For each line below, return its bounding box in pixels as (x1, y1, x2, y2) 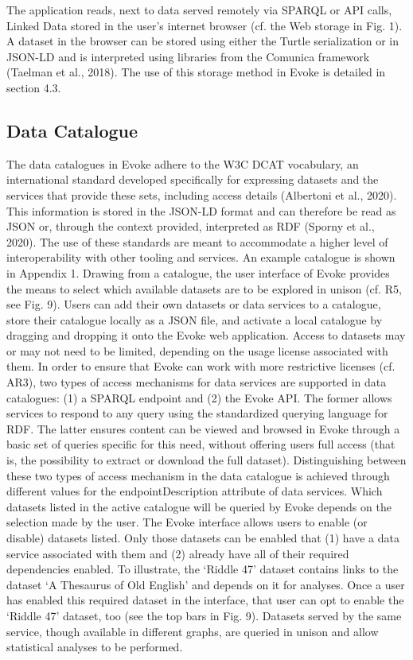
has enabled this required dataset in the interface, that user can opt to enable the (6, 592, 404, 608)
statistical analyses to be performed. (6, 639, 183, 655)
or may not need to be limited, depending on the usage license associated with (6, 342, 388, 359)
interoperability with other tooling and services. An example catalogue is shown (6, 249, 395, 266)
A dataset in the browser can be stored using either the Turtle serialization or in (6, 33, 399, 49)
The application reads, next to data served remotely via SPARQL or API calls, (6, 2, 392, 17)
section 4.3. (6, 79, 61, 95)
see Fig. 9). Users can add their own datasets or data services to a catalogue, (6, 296, 381, 313)
